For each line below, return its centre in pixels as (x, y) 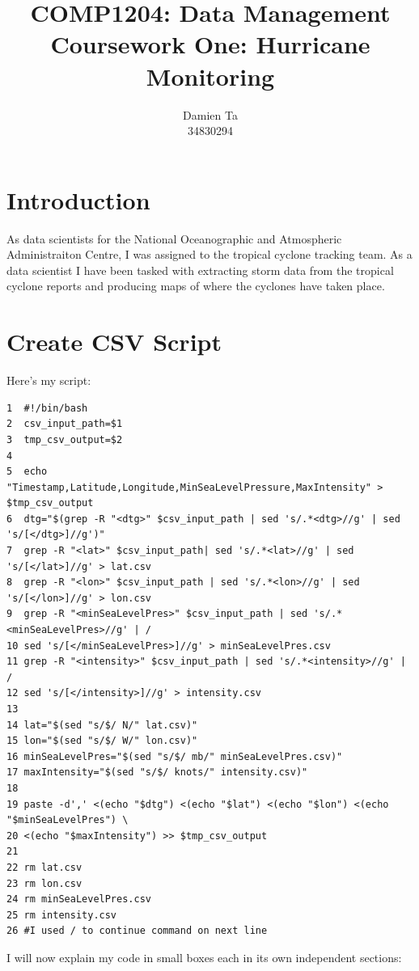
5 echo (27, 472)
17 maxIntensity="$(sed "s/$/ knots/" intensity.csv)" (157, 773)
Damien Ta (210, 114)
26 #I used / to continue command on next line (137, 931)
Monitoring (210, 76)
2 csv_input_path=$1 (65, 424)
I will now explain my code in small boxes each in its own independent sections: (204, 957)
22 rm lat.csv (44, 867)
